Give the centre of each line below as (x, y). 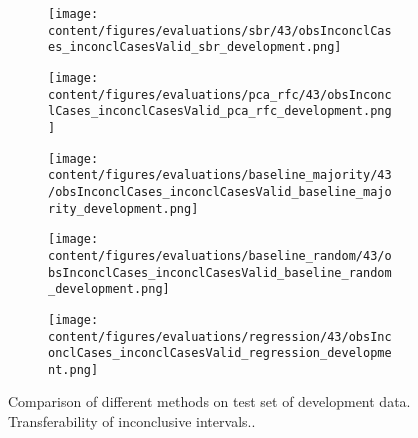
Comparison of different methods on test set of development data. (209, 401)
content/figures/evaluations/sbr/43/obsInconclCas (220, 30)
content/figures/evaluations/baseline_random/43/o (220, 255)
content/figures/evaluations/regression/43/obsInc (220, 336)
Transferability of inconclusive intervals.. (132, 421)
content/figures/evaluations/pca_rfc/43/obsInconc (220, 94)
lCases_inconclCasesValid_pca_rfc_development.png (220, 111)
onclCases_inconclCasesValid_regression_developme (220, 353)
